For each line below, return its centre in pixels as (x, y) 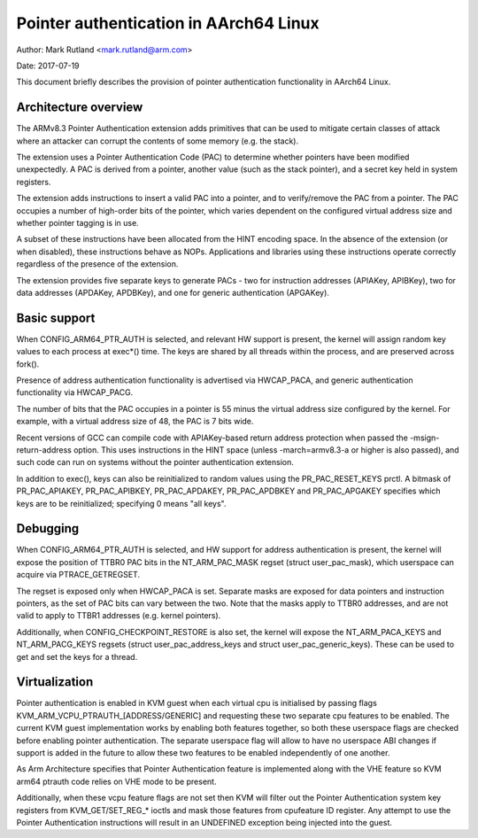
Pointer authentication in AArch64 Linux (168, 23)
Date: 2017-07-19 (48, 66)
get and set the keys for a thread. (77, 656)
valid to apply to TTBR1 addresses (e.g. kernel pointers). (119, 616)
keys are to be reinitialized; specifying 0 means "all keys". (121, 503)
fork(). (28, 364)
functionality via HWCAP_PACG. (75, 392)
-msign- (425, 438)
